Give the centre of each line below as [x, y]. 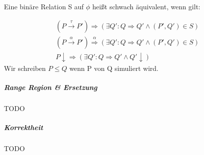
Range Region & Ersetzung [51, 87]
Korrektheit [24, 127]
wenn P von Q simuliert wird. [114, 68]
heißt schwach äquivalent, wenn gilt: [146, 6]
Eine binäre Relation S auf [44, 6]
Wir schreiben [25, 68]
